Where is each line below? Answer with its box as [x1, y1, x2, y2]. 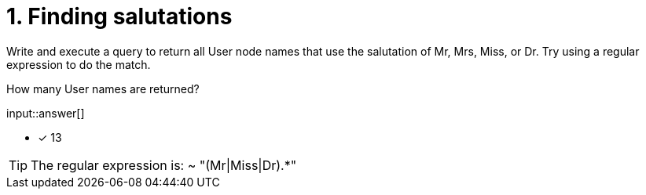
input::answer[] [6, 106, 85, 120]
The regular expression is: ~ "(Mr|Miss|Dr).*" [31, 157, 297, 173]
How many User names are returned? [6, 81, 200, 96]
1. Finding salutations [6, 3, 233, 30]
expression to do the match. [6, 57, 151, 71]
